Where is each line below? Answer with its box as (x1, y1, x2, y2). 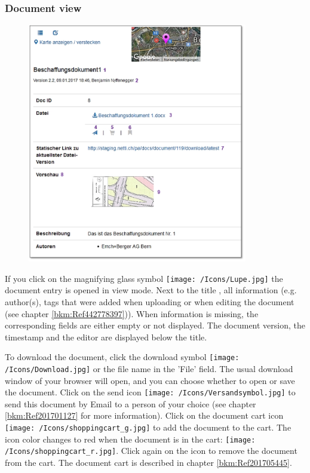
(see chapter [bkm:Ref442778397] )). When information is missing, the (5, 307, 259, 320)
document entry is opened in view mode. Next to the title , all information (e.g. (5, 284, 297, 296)
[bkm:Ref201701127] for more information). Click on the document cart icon (5, 409, 284, 422)
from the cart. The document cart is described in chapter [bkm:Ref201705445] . (5, 456, 292, 468)
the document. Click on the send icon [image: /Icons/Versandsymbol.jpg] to (5, 386, 296, 398)
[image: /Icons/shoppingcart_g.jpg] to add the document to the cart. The (5, 421, 291, 434)
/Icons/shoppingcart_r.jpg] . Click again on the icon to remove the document (5, 444, 297, 457)
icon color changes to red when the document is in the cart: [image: (5, 432, 256, 445)
